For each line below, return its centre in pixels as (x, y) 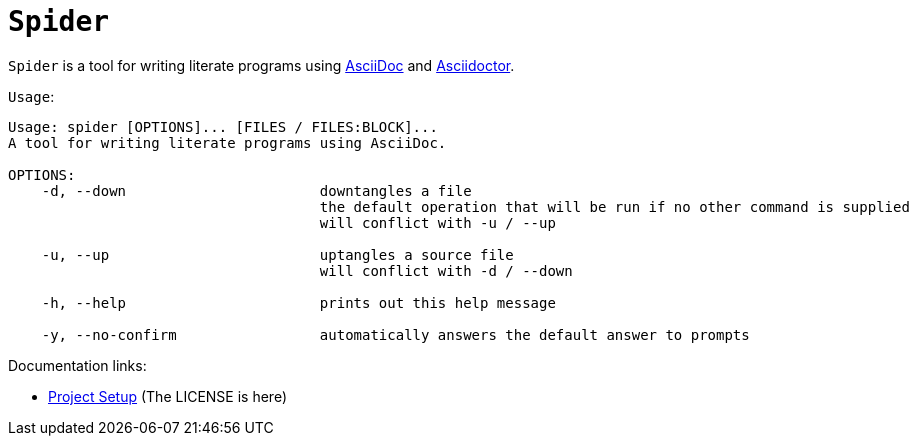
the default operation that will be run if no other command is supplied (614, 206)
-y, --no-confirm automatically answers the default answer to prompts (395, 334)
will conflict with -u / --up (437, 222)
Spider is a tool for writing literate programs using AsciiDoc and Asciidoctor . (261, 65)
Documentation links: (77, 365)
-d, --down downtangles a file (256, 190)
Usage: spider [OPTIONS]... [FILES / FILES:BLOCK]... (223, 126)
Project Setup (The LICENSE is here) (167, 396)
